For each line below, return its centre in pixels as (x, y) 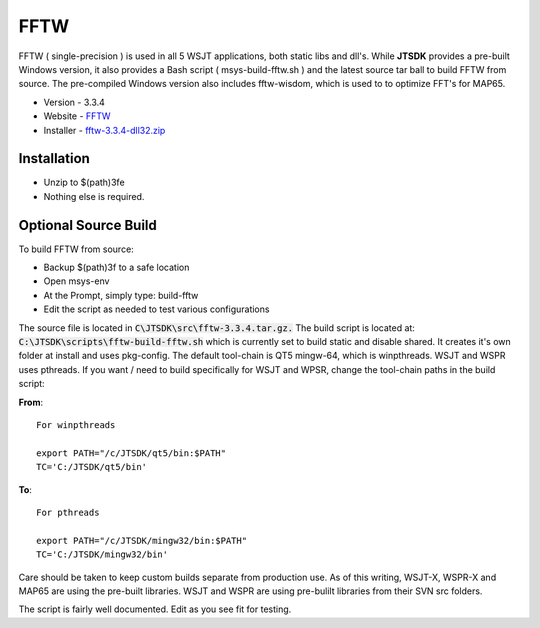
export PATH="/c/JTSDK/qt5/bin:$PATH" (131, 453)
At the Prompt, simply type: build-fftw (121, 295)
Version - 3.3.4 (74, 102)
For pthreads (68, 512)
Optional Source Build (87, 225)
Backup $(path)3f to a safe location (116, 267)
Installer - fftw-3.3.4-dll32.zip (104, 130)
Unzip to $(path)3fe (84, 182)
